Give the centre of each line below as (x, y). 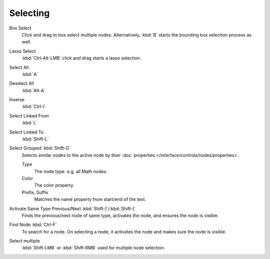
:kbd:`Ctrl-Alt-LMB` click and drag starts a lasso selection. (81, 58)
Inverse (17, 99)
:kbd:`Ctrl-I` (34, 106)
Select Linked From (29, 115)
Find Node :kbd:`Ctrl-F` (33, 224)
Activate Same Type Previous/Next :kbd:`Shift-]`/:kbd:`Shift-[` (72, 208)
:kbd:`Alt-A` (34, 90)
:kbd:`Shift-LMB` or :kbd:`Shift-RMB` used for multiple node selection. (93, 248)
